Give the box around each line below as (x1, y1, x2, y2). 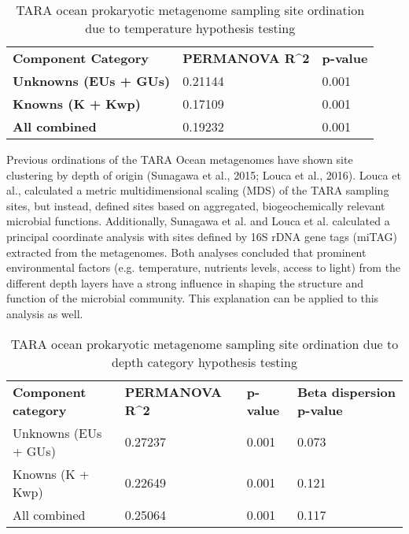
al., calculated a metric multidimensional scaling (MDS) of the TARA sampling (6, 182, 389, 198)
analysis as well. (6, 305, 83, 321)
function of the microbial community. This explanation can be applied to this (6, 290, 379, 306)
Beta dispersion (297, 382, 396, 401)
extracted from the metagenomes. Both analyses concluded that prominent (6, 243, 367, 260)
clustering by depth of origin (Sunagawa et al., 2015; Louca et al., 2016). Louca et (6, 166, 401, 183)
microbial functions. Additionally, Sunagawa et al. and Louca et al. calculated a (6, 213, 390, 229)
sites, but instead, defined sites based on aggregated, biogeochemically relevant (6, 197, 385, 213)
